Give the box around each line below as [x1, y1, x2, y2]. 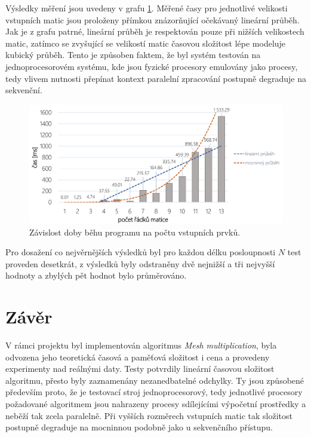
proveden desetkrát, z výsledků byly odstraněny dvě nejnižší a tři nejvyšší [5, 257, 275, 270]
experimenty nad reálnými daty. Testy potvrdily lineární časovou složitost [5, 362, 275, 375]
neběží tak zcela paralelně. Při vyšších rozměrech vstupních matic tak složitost [5, 409, 292, 421]
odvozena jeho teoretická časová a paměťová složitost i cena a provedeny [5, 350, 270, 363]
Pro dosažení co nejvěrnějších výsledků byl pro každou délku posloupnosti [5, 246, 276, 258]
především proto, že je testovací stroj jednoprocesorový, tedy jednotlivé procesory [5, 386, 303, 398]
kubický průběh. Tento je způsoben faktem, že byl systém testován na [5, 48, 261, 61]
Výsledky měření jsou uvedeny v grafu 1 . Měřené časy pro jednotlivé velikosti [5, 2, 288, 14]
